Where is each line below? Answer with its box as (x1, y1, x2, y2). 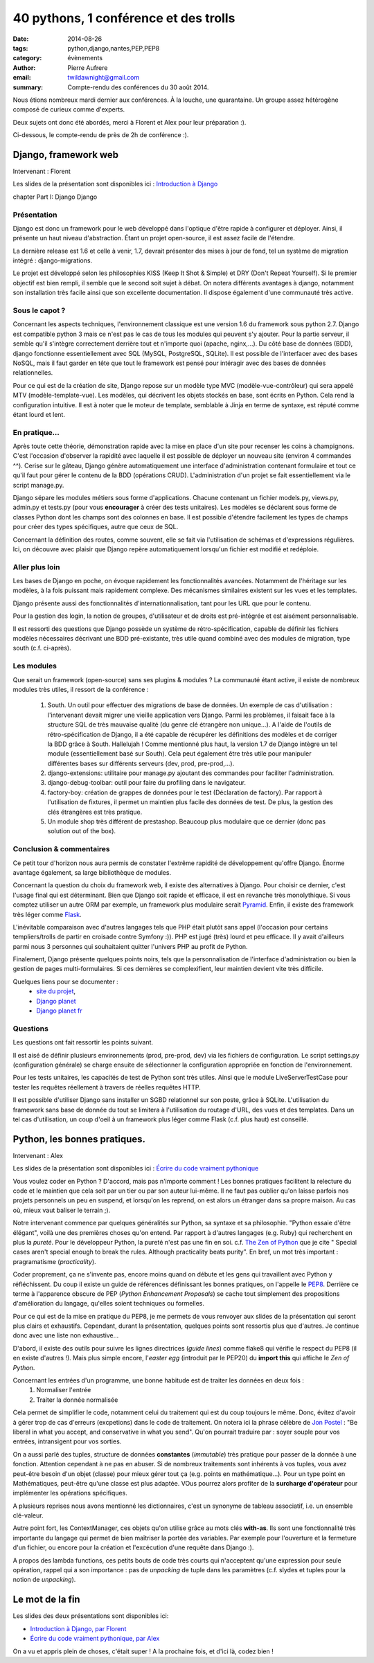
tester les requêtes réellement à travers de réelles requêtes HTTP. (12, 1083, 201, 1091)
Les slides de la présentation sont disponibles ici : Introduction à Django (12, 180, 218, 188)
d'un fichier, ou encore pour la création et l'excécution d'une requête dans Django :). (12, 1543, 254, 1551)
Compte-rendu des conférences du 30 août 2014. (67, 83, 209, 91)
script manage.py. (12, 481, 64, 489)
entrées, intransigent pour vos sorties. (12, 1437, 122, 1446)
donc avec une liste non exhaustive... (12, 1331, 119, 1340)
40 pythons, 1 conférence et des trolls (12, 10, 235, 26)
